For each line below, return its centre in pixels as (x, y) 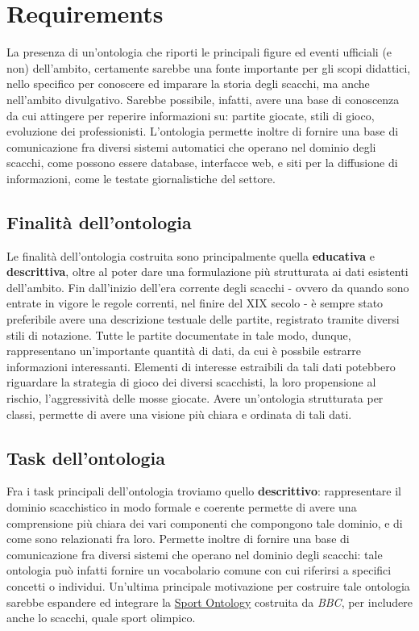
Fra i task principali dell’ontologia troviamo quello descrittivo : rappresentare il (204, 491)
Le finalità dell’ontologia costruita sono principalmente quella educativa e (191, 255)
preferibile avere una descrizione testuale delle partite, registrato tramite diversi (203, 319)
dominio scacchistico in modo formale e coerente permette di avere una (182, 507)
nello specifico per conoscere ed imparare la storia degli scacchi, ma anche (188, 84)
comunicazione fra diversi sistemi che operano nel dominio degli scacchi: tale (195, 554)
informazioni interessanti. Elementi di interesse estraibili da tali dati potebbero (201, 366)
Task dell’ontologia (86, 457)
